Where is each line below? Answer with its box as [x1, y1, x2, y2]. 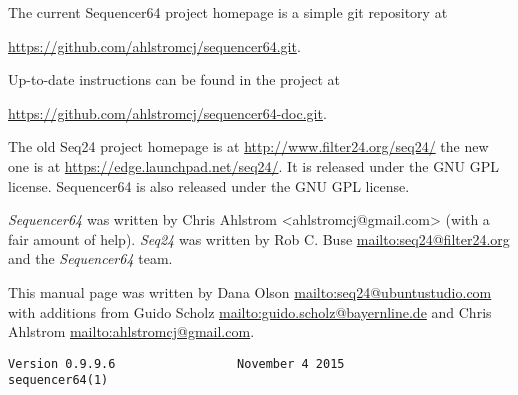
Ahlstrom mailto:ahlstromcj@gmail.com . [8, 321, 255, 342]
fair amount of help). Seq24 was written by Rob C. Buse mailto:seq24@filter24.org [8, 228, 510, 249]
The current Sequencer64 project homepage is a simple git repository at [8, 2, 448, 22]
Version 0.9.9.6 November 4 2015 [8, 356, 345, 371]
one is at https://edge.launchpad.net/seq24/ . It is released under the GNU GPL [8, 155, 500, 176]
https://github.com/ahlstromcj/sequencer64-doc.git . [8, 102, 327, 123]
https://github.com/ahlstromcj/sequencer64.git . [8, 35, 301, 56]
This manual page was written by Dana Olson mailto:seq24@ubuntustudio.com [8, 281, 492, 302]
